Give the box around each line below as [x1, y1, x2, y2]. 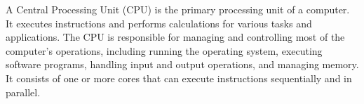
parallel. [6, 84, 41, 99]
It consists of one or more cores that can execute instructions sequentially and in [6, 70, 352, 85]
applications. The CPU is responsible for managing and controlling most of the [6, 30, 345, 44]
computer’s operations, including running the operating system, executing [6, 43, 323, 58]
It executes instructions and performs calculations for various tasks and [6, 15, 312, 30]
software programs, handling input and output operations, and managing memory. [6, 57, 359, 72]
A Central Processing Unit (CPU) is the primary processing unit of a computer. [6, 2, 350, 16]
